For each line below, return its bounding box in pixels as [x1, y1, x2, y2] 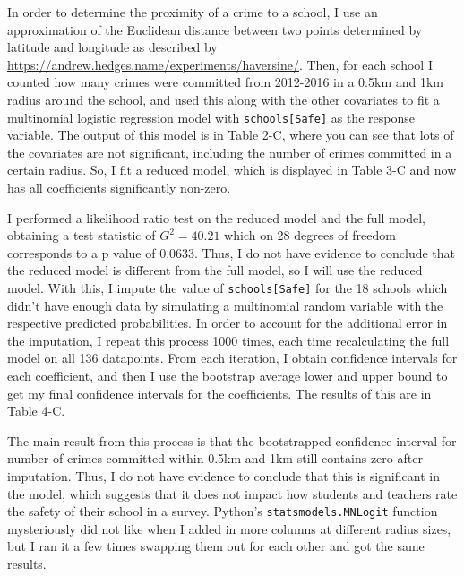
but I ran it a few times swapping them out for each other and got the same [7, 537, 425, 555]
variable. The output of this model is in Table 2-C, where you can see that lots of [7, 125, 454, 144]
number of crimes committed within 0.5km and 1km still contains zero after [7, 449, 423, 468]
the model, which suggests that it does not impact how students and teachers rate [7, 484, 458, 503]
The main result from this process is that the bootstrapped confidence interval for [7, 431, 457, 450]
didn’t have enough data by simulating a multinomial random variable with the [7, 296, 443, 314]
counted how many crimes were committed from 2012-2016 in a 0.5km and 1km [7, 73, 444, 91]
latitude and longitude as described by [7, 38, 218, 56]
